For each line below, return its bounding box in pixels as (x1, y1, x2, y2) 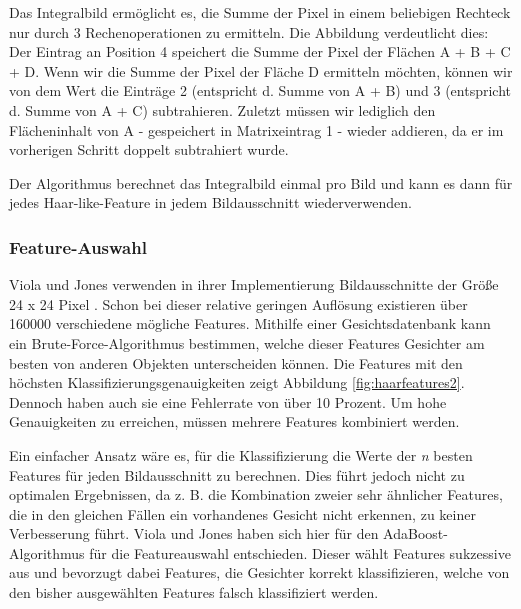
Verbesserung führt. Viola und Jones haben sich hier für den (9, 523, 379, 544)
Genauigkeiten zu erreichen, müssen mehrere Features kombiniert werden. (9, 411, 460, 432)
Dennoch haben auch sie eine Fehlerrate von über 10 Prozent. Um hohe (9, 391, 447, 412)
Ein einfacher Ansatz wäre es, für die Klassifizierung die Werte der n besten (9, 444, 473, 465)
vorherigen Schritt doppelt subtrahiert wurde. (9, 139, 289, 160)
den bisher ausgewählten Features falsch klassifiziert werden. (9, 582, 379, 603)
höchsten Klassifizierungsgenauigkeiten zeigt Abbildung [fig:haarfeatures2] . (9, 372, 465, 393)
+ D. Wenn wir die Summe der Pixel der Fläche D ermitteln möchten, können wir (9, 60, 513, 81)
